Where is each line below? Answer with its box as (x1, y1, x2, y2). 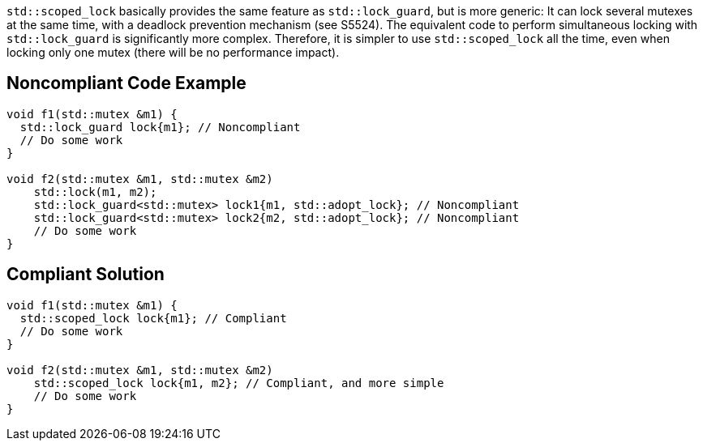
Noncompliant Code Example (6, 73, 246, 94)
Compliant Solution (6, 264, 165, 285)
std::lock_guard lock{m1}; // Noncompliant (19, 120, 301, 134)
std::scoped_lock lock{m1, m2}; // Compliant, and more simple (33, 376, 444, 390)
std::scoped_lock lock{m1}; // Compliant (19, 311, 287, 325)
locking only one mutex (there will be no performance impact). (6, 45, 340, 59)
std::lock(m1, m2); (33, 185, 157, 198)
